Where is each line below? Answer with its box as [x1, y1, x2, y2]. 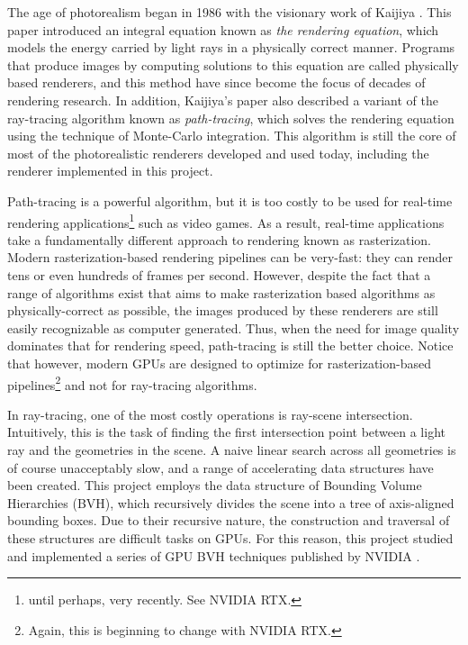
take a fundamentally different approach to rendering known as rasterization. [7, 230, 431, 249]
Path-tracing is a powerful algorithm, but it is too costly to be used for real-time [7, 191, 453, 210]
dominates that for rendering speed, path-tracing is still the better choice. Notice [7, 336, 454, 355]
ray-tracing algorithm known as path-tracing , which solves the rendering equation [7, 108, 454, 127]
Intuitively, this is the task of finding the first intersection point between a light [7, 422, 445, 441]
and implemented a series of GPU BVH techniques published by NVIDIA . [7, 546, 420, 565]
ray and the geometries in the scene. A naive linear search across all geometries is [7, 440, 456, 459]
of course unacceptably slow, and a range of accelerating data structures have [7, 458, 434, 477]
